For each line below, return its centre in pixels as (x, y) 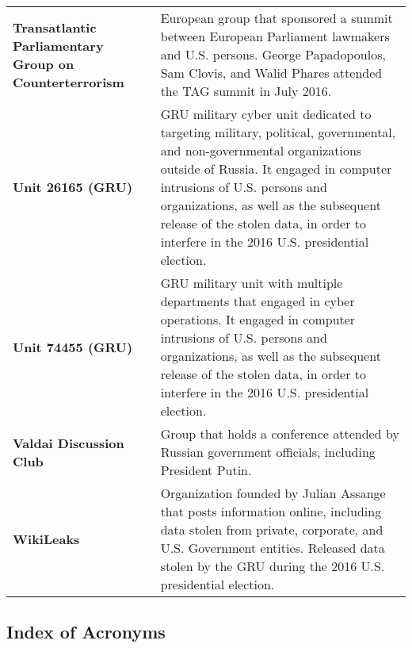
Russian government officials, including (268, 452)
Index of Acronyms (86, 632)
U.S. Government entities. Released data (273, 548)
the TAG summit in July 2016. (246, 91)
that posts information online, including (271, 511)
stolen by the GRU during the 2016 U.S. (273, 566)
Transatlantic (55, 27)
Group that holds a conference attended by (280, 433)
